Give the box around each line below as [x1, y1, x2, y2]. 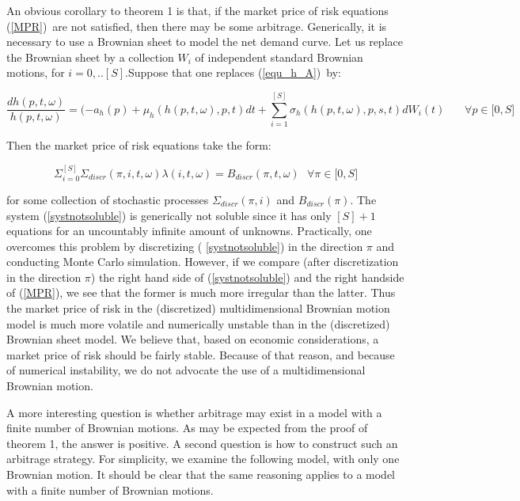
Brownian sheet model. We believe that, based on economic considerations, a [6, 331, 379, 347]
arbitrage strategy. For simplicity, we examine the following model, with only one [6, 450, 400, 467]
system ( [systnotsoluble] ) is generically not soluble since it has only [6, 207, 332, 223]
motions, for [6, 64, 65, 81]
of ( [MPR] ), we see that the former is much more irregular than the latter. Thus [6, 284, 396, 301]
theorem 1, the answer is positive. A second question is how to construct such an [6, 435, 398, 451]
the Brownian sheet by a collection [6, 48, 174, 65]
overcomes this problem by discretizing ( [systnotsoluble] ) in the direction [6, 237, 363, 254]
